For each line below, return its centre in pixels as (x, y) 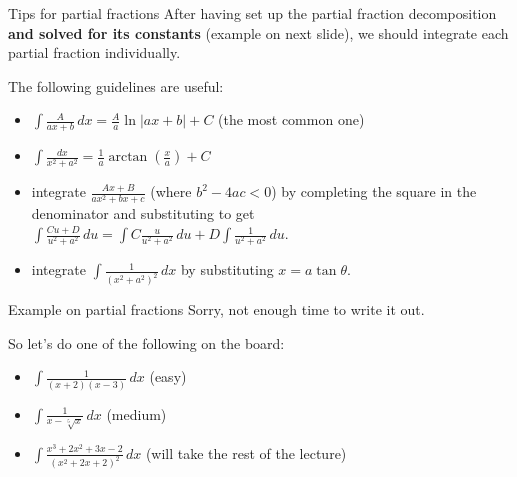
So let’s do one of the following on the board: (146, 342)
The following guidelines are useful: (116, 85)
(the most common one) (291, 119)
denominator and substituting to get (143, 213)
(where (171, 191)
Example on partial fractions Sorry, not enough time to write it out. (216, 309)
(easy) (168, 376)
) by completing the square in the (374, 191)
